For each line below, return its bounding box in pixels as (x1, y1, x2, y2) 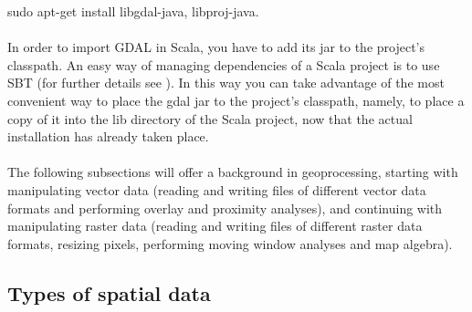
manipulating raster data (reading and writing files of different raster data (7, 216, 423, 235)
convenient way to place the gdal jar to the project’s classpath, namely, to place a (7, 90, 465, 109)
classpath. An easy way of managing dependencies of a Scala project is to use (7, 55, 440, 74)
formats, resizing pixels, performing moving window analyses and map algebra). (7, 234, 453, 253)
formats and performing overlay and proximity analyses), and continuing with (7, 198, 443, 217)
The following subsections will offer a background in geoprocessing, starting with (7, 162, 458, 182)
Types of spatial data (7, 278, 211, 307)
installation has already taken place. (7, 127, 209, 146)
